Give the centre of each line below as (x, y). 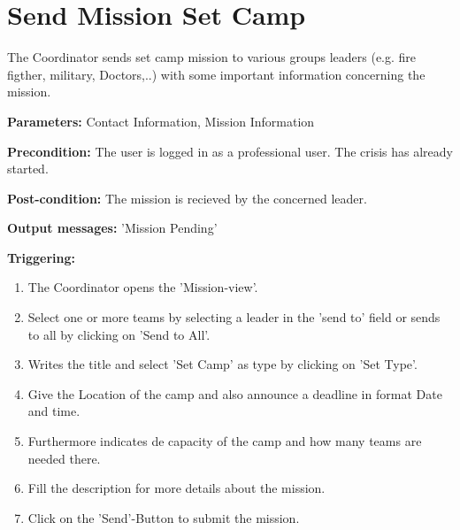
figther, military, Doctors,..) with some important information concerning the (216, 74)
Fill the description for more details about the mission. (176, 488)
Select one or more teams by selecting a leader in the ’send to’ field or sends (234, 317)
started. (28, 169)
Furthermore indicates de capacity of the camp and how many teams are (225, 441)
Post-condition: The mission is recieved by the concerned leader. (187, 198)
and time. (54, 411)
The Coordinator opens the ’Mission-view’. (143, 287)
